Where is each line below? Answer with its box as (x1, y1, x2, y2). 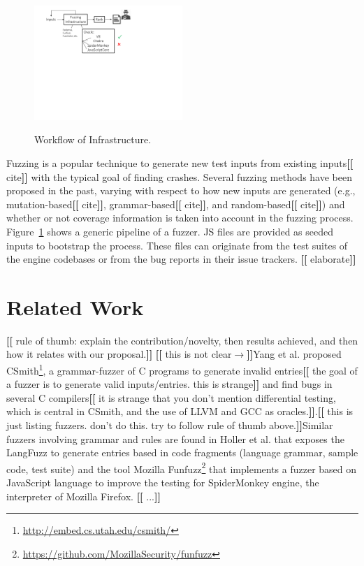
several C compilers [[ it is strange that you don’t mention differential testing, (6, 390, 336, 405)
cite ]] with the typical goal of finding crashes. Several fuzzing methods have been (6, 169, 352, 184)
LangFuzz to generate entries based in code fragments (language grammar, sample (6, 445, 358, 460)
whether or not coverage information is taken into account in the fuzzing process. (6, 210, 354, 225)
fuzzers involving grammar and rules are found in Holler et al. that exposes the (6, 431, 344, 446)
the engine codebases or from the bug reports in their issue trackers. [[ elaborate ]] (6, 252, 356, 266)
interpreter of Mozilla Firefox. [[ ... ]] (6, 488, 161, 503)
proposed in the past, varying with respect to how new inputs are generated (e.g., (6, 183, 356, 198)
